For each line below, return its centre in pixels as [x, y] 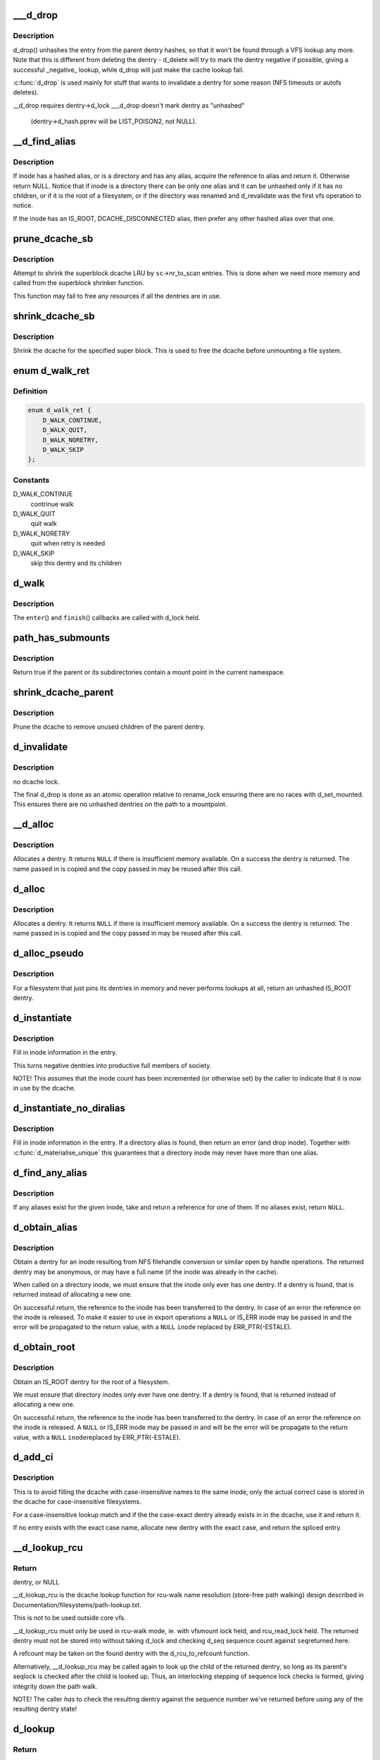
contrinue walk [52, 504]
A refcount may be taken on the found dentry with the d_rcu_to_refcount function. [131, 1654]
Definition [30, 391]
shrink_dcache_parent [63, 692]
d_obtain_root [44, 1347]
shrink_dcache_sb [54, 316]
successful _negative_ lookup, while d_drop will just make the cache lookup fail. [128, 70]
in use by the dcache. [44, 1088]
